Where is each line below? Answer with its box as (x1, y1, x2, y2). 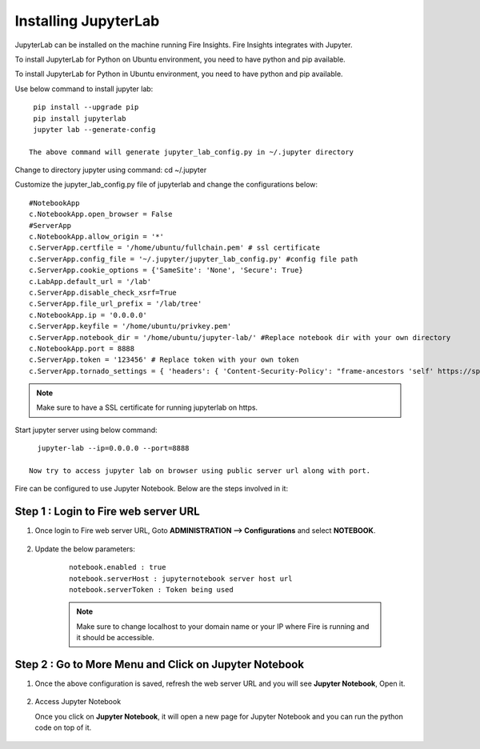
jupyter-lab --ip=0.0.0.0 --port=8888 (37, 444, 190, 453)
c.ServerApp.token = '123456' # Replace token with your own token (29, 355, 299, 364)
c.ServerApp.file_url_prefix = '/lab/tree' (29, 299, 202, 308)
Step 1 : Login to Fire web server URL (14, 505, 200, 519)
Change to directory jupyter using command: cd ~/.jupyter (14, 165, 207, 175)
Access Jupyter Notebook (34, 697, 122, 707)
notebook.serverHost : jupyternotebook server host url (69, 574, 293, 583)
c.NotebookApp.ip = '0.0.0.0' (29, 310, 148, 319)
